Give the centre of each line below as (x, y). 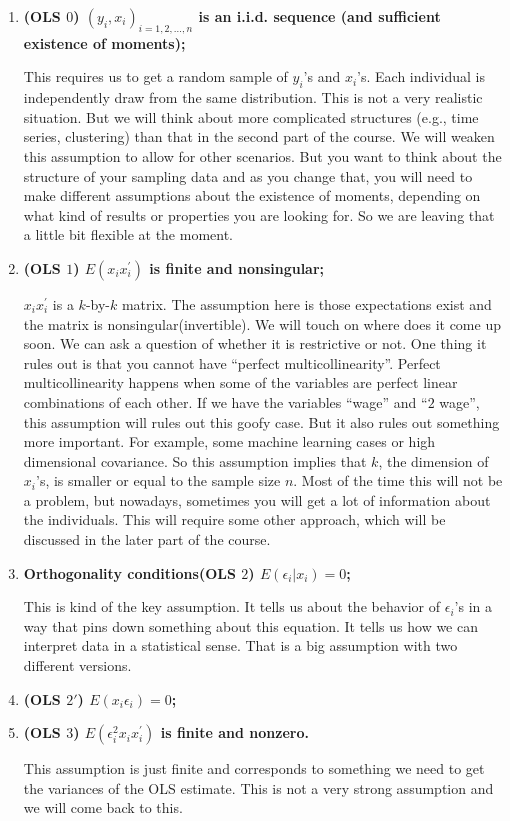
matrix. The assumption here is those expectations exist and (306, 303)
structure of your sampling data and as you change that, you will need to (248, 175)
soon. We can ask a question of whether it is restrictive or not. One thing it (255, 343)
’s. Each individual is (421, 76)
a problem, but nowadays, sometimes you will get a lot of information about (257, 499)
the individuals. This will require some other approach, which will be (234, 519)
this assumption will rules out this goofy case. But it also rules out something (261, 421)
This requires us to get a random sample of (155, 76)
